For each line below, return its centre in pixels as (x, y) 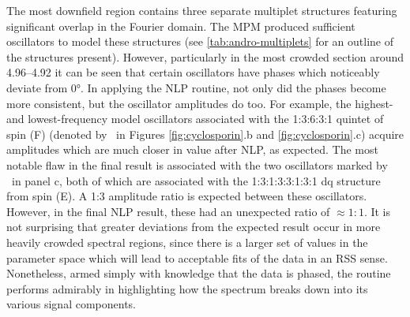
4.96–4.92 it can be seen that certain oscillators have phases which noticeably (193, 72)
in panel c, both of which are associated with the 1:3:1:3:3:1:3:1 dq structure (196, 180)
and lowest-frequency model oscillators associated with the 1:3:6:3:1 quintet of (195, 119)
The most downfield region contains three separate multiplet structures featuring (202, 10)
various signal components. (71, 304)
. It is (377, 211)
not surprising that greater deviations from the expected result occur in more (194, 227)
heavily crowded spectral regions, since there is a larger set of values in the (187, 242)
